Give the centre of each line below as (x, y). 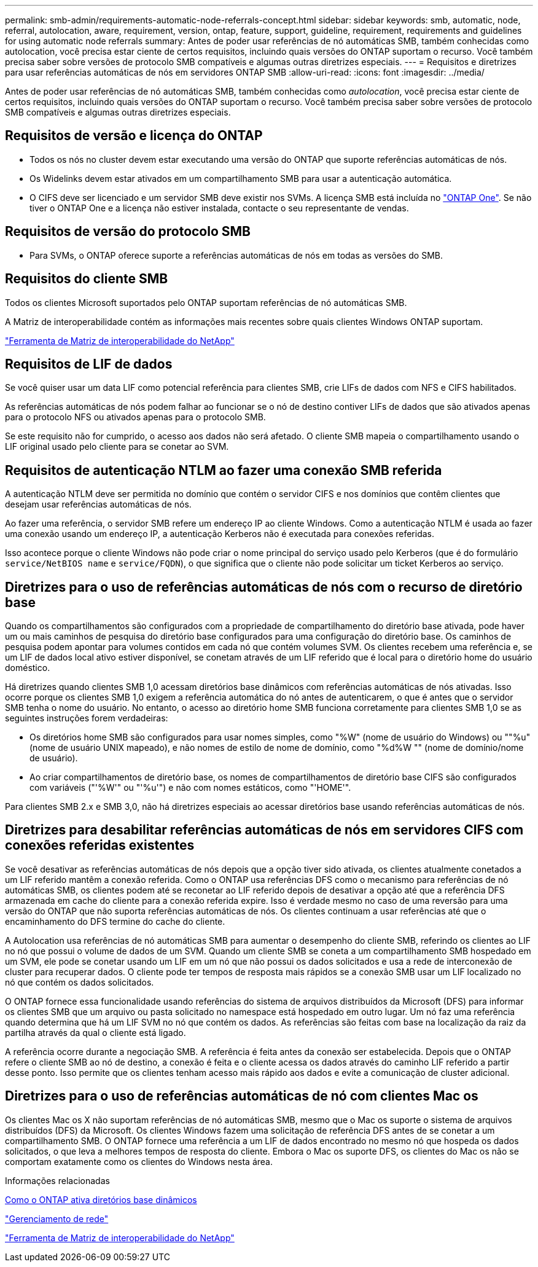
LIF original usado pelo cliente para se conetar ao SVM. (117, 447)
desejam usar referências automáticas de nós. (98, 504)
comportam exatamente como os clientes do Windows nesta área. (139, 1161)
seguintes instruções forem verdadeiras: (87, 718)
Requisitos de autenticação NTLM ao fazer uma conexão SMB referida (224, 470)
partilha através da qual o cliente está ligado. (96, 1032)
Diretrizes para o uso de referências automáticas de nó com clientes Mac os (242, 1096)
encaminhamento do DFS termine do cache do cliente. (115, 921)
